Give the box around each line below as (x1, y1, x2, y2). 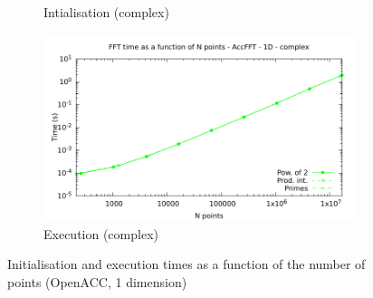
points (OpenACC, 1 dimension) (7, 272, 187, 291)
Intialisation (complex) (43, 3, 169, 21)
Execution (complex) (43, 224, 158, 243)
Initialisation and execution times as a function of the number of (7, 255, 366, 274)
